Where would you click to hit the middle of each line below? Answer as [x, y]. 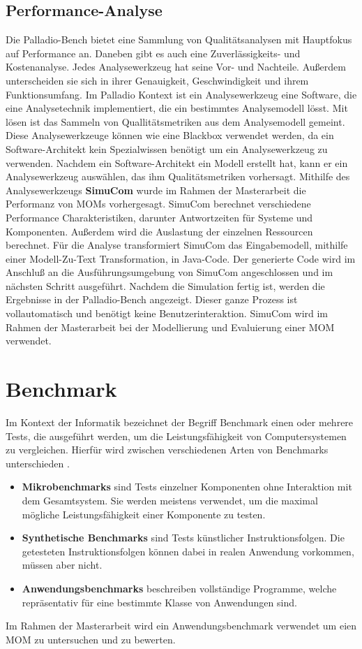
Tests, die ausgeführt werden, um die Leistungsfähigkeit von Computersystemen [176, 436]
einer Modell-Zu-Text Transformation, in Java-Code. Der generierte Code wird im [181, 258]
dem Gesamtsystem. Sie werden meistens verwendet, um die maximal [170, 500]
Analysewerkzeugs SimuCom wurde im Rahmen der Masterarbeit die [156, 190]
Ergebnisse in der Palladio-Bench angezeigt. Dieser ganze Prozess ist [152, 299]
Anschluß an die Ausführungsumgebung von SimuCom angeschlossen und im [169, 272]
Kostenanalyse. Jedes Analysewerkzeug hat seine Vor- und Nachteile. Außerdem [176, 67]
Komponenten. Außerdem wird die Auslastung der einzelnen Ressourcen [159, 231]
